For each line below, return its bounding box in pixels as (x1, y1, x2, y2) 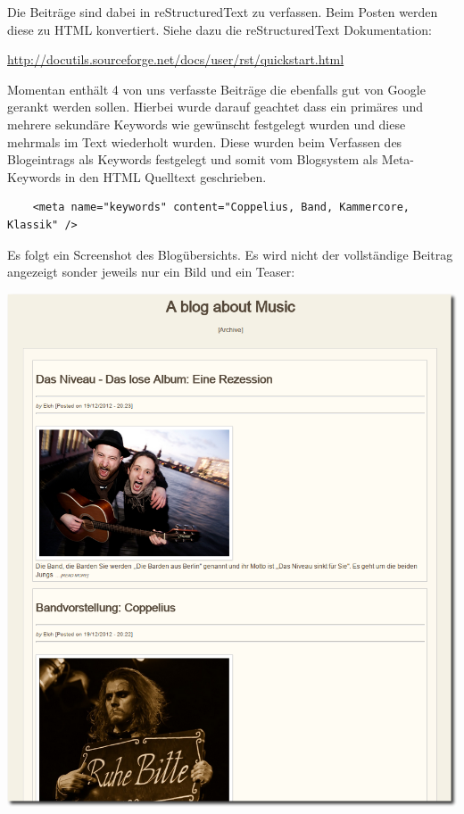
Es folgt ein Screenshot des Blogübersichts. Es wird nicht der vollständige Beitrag (7, 245, 453, 263)
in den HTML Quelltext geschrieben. (64, 167, 267, 186)
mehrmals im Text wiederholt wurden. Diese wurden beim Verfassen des (7, 132, 402, 151)
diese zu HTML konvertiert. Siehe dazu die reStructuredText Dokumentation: (7, 20, 432, 38)
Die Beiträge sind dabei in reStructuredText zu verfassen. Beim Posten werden (7, 3, 438, 21)
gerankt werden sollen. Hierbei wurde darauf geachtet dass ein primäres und (7, 97, 424, 116)
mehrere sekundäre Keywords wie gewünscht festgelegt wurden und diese (7, 114, 406, 133)
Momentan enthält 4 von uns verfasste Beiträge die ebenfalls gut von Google (7, 79, 426, 98)
